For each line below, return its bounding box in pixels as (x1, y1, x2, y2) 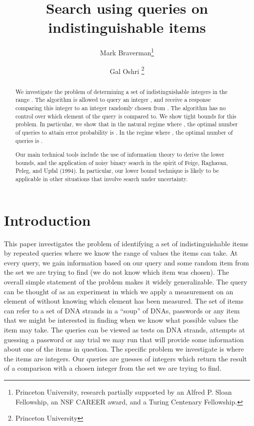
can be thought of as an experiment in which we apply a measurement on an (4, 286, 233, 296)
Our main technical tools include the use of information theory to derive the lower (15, 150, 225, 159)
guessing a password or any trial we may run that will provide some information (4, 334, 244, 344)
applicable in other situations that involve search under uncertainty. (15, 175, 188, 183)
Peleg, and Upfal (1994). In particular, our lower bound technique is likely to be (15, 166, 219, 175)
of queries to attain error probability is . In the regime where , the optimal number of (15, 128, 233, 136)
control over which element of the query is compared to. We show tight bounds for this (15, 112, 236, 120)
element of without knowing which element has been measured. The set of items (4, 296, 244, 306)
